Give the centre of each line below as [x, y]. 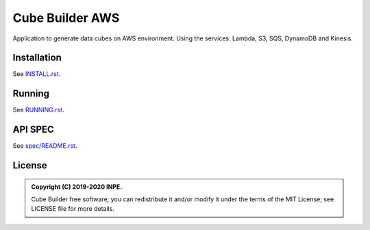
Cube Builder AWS [66, 18]
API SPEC [33, 130]
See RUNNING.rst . [38, 110]
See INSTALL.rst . [37, 74]
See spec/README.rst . [45, 146]
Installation [37, 58]
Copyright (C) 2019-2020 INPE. [77, 187]
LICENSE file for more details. [73, 209]
